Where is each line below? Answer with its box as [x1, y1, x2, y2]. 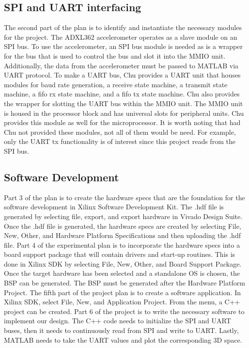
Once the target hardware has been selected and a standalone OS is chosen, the [4, 268, 240, 278]
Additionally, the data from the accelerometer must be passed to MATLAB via [4, 60, 239, 70]
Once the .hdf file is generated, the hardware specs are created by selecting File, [4, 221, 241, 231]
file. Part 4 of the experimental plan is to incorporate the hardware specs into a [4, 239, 240, 250]
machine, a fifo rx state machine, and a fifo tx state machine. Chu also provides [4, 89, 240, 99]
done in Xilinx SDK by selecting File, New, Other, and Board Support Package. [4, 258, 242, 269]
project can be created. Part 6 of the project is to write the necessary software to [4, 306, 245, 316]
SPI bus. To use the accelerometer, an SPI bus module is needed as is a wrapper [4, 41, 243, 51]
